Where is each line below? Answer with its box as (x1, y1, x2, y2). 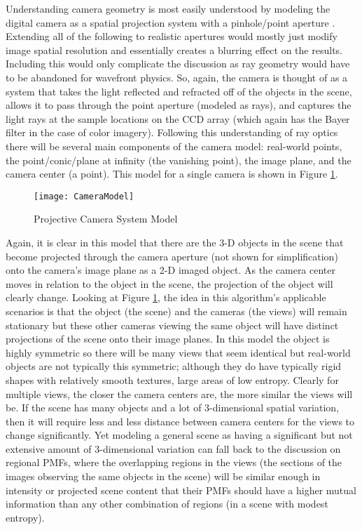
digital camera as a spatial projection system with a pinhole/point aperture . (6, 15, 335, 29)
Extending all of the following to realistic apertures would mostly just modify (6, 29, 337, 44)
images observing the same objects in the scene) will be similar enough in (6, 469, 321, 484)
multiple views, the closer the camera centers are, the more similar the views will (6, 386, 353, 401)
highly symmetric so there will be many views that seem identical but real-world (6, 345, 351, 359)
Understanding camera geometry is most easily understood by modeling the (6, 1, 330, 15)
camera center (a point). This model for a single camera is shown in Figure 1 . (6, 166, 338, 181)
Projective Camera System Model (34, 211, 178, 226)
